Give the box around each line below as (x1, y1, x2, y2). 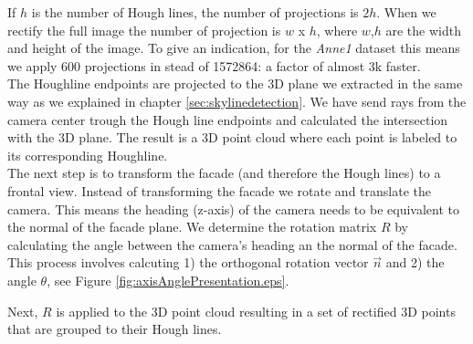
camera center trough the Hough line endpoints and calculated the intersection (7, 109, 448, 129)
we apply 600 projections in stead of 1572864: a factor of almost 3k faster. (7, 56, 421, 75)
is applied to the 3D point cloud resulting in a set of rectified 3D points (56, 301, 456, 320)
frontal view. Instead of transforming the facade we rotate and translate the (7, 181, 431, 200)
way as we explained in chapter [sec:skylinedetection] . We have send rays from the (7, 91, 467, 110)
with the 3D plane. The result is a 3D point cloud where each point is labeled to (7, 128, 457, 147)
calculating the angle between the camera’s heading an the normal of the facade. (7, 235, 457, 254)
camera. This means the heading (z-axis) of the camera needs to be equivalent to (7, 199, 459, 218)
